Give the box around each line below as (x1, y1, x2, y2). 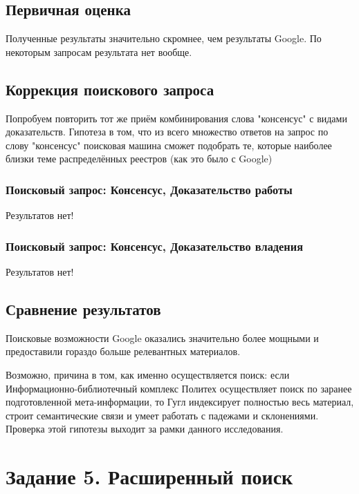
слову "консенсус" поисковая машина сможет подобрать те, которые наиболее (6, 137, 332, 152)
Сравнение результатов (6, 298, 161, 319)
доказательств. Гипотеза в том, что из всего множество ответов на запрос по (6, 124, 329, 139)
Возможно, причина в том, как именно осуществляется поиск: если (6, 367, 290, 381)
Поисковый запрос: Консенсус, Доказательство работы (6, 180, 293, 198)
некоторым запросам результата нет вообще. (6, 44, 192, 59)
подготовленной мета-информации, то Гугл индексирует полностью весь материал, (6, 395, 354, 409)
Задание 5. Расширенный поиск (6, 462, 293, 491)
